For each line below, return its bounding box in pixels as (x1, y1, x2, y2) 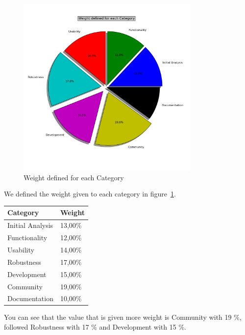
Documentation (7, 293, 53, 304)
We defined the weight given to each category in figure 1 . (4, 189, 176, 199)
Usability (7, 245, 34, 254)
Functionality (7, 232, 48, 243)
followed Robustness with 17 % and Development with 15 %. (4, 322, 186, 332)
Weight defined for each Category (24, 172, 124, 182)
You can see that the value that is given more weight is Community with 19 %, (4, 312, 242, 322)
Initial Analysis (7, 220, 53, 230)
